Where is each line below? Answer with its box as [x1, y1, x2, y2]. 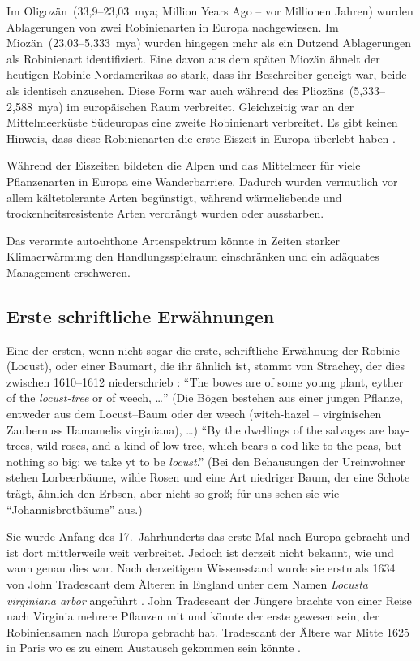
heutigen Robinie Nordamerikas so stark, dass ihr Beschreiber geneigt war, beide [6, 66, 407, 83]
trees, [6, 437, 33, 454]
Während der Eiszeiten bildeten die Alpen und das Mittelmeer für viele [6, 157, 361, 174]
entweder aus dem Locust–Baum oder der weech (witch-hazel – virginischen [6, 405, 382, 422]
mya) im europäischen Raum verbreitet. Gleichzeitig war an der [37, 97, 354, 114]
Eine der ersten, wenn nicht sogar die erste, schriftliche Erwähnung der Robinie [6, 341, 400, 358]
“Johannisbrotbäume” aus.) [6, 500, 143, 517]
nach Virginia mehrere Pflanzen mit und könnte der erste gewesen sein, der [6, 607, 379, 624]
